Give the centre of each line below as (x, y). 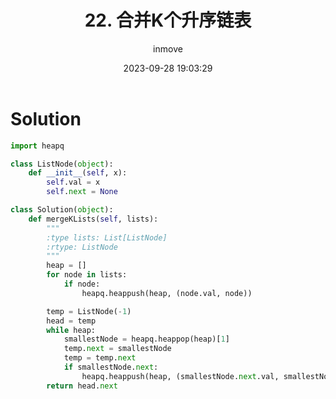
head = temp (71, 321)
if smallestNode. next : (111, 367)
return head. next (82, 386)
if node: (82, 284)
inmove (168, 48)
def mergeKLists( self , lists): (93, 219)
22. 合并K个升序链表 (168, 20)
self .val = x (73, 182)
